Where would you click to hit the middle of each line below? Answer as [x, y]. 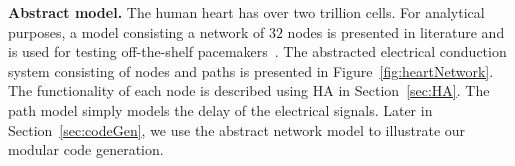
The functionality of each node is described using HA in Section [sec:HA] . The [249, 90]
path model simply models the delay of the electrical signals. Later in [220, 109]
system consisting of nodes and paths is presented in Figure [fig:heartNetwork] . [251, 70]
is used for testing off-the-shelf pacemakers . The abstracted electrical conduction [257, 51]
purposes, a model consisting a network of [136, 31]
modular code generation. [86, 149]
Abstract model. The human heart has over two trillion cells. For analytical [246, 12]
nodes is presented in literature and [396, 31]
